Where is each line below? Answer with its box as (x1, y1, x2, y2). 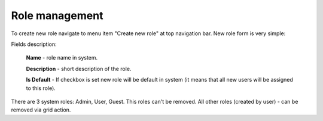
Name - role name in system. (26, 54, 98, 61)
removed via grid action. (11, 106, 71, 113)
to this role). (26, 84, 56, 92)
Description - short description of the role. (26, 65, 132, 72)
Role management (11, 9, 103, 22)
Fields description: (11, 41, 57, 48)
